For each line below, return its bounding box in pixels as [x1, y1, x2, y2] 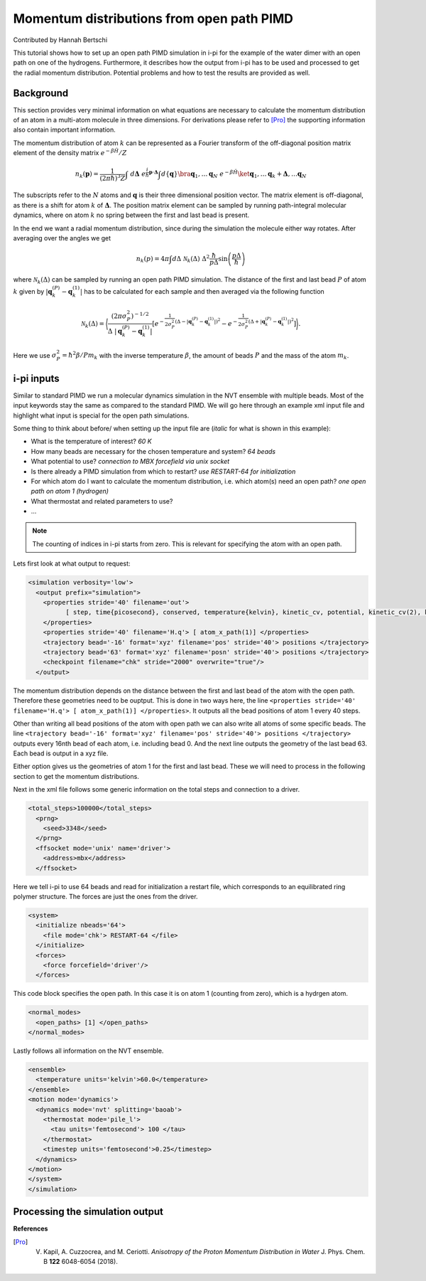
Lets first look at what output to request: [13, 559, 131, 568]
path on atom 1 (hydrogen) [31, 487, 109, 496]
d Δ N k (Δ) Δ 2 [172, 253, 210, 265]
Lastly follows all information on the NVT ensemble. [13, 1046, 164, 1056]
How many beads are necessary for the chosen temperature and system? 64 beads [31, 447, 276, 455]
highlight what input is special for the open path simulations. [13, 411, 190, 420]
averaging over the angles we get [13, 233, 111, 242]
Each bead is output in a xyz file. [13, 749, 109, 758]
